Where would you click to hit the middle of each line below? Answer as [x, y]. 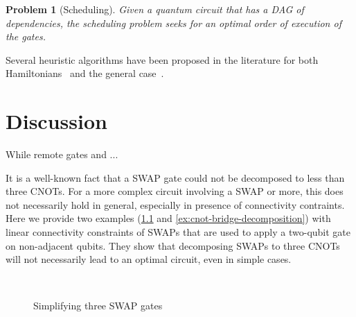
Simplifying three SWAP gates [98, 306]
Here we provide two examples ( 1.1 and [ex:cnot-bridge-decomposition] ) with [168, 218]
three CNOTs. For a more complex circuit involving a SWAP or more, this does [175, 191]
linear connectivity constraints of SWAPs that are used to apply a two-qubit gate [178, 232]
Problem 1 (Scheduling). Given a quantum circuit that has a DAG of [155, 9]
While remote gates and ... [62, 154]
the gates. [26, 36]
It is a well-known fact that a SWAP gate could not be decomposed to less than [175, 177]
